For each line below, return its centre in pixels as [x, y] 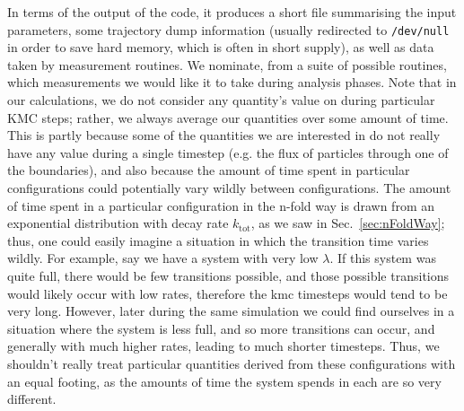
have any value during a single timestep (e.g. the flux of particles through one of [228, 152]
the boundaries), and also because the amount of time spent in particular [209, 170]
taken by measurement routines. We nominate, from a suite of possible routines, [227, 64]
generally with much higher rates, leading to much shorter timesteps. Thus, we [223, 346]
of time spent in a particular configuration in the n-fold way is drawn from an [221, 205]
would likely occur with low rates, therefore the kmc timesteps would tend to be [228, 293]
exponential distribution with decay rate [118, 223]
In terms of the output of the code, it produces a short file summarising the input [232, 12]
